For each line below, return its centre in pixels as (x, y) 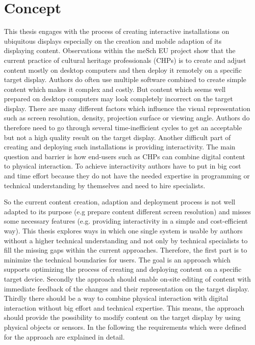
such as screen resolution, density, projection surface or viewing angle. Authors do (127, 118)
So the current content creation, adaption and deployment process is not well (120, 202)
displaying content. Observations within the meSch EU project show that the (120, 50)
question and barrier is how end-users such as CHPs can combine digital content (125, 156)
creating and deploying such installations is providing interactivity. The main (120, 147)
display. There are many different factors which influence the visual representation (127, 108)
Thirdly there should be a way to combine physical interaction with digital (116, 298)
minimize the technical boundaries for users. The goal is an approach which (117, 259)
